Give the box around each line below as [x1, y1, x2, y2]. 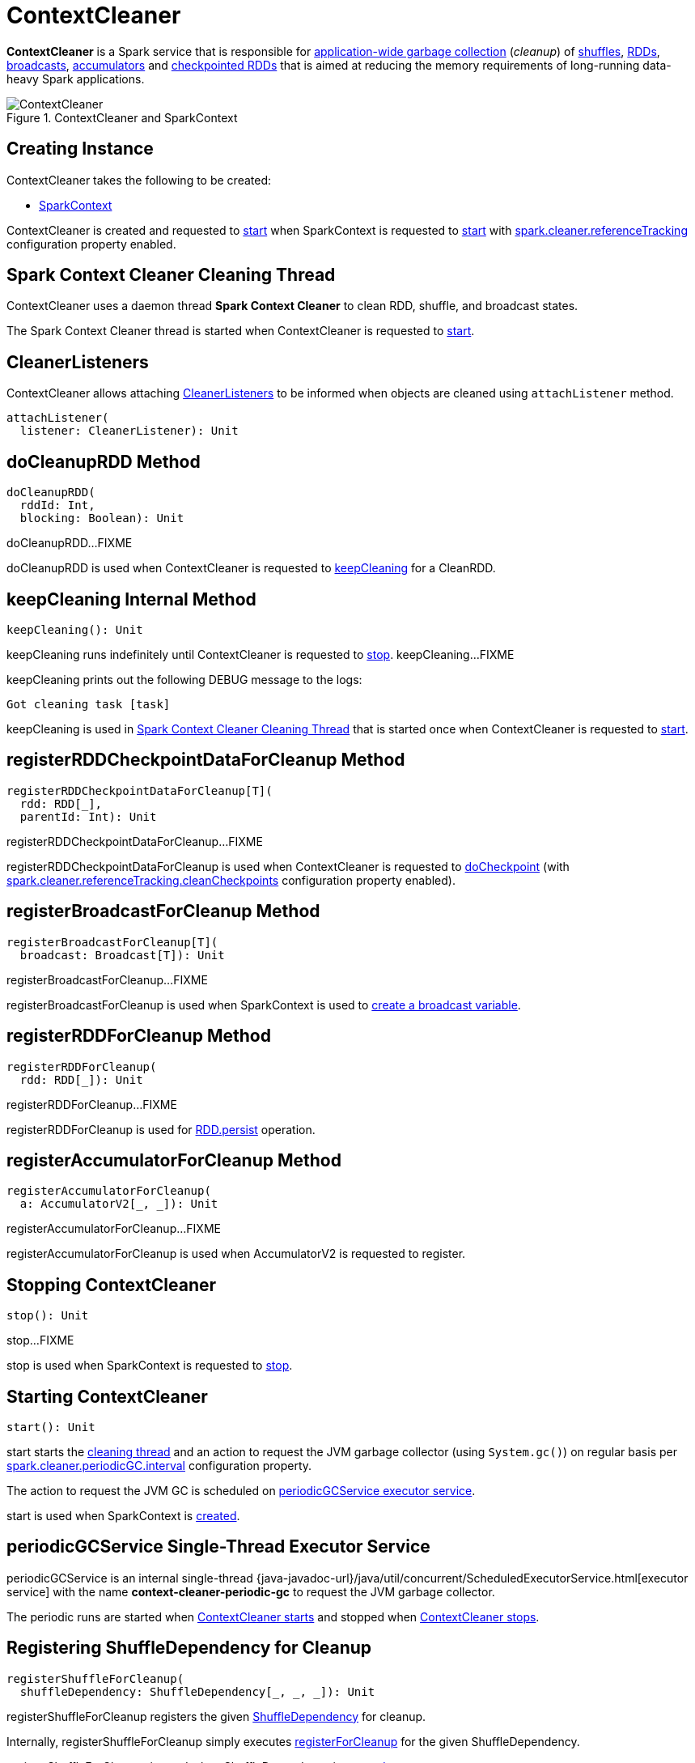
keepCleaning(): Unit [6, 622, 143, 636]
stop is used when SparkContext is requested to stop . [6, 1358, 293, 1373]
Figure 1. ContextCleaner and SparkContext [6, 110, 238, 125]
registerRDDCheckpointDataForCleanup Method [6, 750, 405, 771]
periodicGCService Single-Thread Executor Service [6, 1536, 430, 1557]
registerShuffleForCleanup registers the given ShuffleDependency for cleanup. [6, 1709, 426, 1723]
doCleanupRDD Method [6, 451, 201, 472]
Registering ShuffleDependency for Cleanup [6, 1638, 372, 1659]
